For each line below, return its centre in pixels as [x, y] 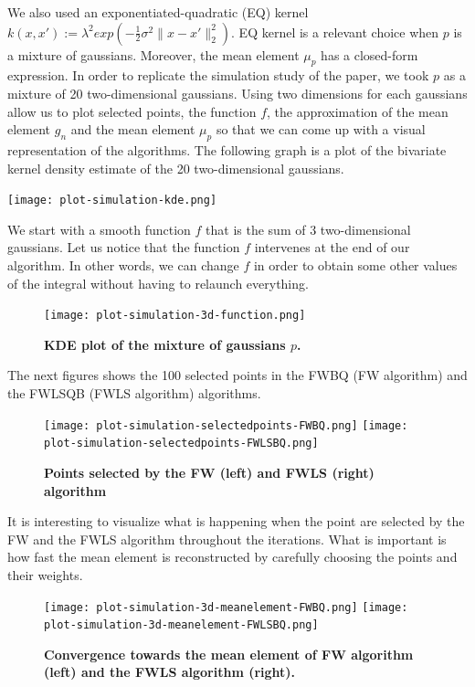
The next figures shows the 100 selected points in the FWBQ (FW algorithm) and [237, 375]
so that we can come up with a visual [321, 129]
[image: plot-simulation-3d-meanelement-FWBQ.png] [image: [226, 607]
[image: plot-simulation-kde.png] [112, 201]
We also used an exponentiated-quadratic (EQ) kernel [158, 12]
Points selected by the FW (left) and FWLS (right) [209, 472]
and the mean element [133, 129]
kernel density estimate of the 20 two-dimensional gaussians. [176, 168]
